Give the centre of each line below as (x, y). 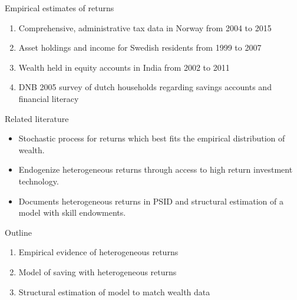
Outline (18, 232)
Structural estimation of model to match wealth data (114, 291)
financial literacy (49, 98)
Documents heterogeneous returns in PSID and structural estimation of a (151, 201)
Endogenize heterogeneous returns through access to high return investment (156, 169)
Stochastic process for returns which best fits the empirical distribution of (152, 138)
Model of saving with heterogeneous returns (98, 271)
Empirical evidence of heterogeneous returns (98, 252)
